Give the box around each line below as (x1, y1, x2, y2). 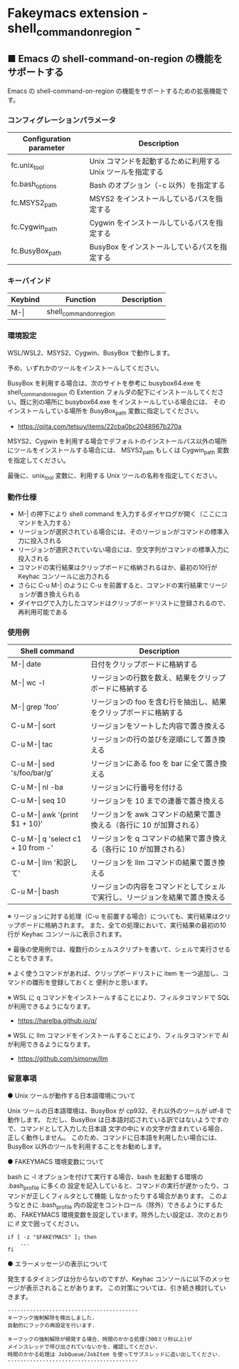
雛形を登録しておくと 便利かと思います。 (31, 978, 152, 986)
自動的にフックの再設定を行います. (7, 1322, 96, 1329)
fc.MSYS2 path (11, 198, 58, 209)
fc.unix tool (11, 161, 44, 172)
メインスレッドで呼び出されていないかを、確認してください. (7, 1343, 159, 1350)
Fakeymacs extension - (7, 5, 148, 21)
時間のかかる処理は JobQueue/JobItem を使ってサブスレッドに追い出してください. (7, 1351, 221, 1358)
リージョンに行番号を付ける (90, 783, 184, 793)
